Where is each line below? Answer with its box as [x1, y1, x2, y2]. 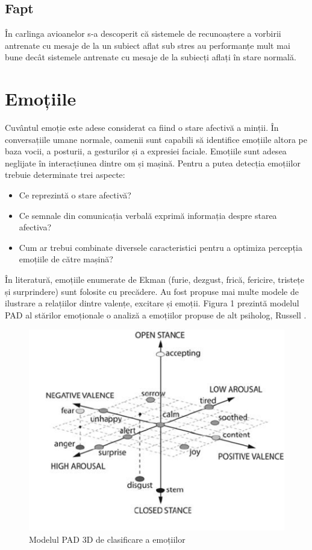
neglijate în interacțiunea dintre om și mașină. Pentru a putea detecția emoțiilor [5, 156, 301, 169]
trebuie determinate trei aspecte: [5, 168, 125, 181]
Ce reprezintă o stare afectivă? [19, 189, 131, 201]
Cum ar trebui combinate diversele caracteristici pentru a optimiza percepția [19, 241, 302, 253]
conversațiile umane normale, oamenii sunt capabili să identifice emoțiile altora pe [5, 133, 307, 145]
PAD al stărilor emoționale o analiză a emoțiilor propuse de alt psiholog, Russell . [5, 308, 307, 321]
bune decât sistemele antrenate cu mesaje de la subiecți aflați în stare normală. [5, 51, 296, 63]
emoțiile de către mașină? [19, 253, 113, 265]
